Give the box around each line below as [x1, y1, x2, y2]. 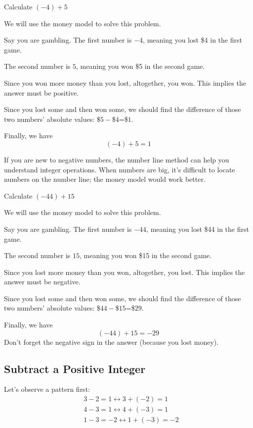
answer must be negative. [4, 276, 81, 287]
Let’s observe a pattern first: [4, 384, 90, 394]
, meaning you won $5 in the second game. [76, 61, 205, 71]
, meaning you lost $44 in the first [146, 223, 249, 234]
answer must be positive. [4, 87, 79, 98]
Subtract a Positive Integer [4, 361, 146, 376]
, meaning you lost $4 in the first [143, 35, 242, 45]
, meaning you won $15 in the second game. [80, 250, 212, 261]
